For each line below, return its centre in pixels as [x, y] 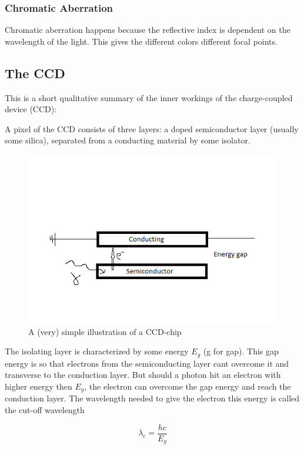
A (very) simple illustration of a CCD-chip [105, 331]
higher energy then [39, 386]
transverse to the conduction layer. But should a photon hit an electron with [143, 375]
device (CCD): [31, 109]
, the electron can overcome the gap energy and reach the [188, 386]
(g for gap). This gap [241, 351]
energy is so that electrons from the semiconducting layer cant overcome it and [147, 363]
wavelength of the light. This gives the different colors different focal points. [141, 41]
